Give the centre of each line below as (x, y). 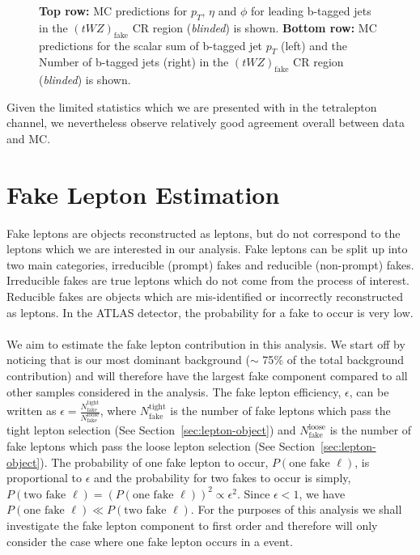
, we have (322, 493)
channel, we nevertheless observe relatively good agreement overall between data (206, 123)
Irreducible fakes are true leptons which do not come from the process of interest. (208, 280)
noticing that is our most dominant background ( (128, 360)
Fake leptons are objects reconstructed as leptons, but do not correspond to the (204, 233)
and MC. (29, 138)
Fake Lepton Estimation (143, 194)
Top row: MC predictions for (113, 11)
